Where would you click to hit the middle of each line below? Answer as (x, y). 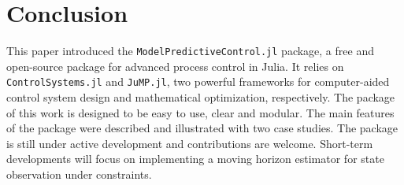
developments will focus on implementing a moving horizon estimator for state (195, 159)
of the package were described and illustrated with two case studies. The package (202, 128)
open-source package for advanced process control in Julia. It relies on (175, 66)
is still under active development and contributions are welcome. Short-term (190, 143)
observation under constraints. (79, 174)
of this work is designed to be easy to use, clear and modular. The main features (200, 112)
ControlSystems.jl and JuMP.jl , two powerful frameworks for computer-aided (198, 81)
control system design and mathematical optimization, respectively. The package (201, 97)
